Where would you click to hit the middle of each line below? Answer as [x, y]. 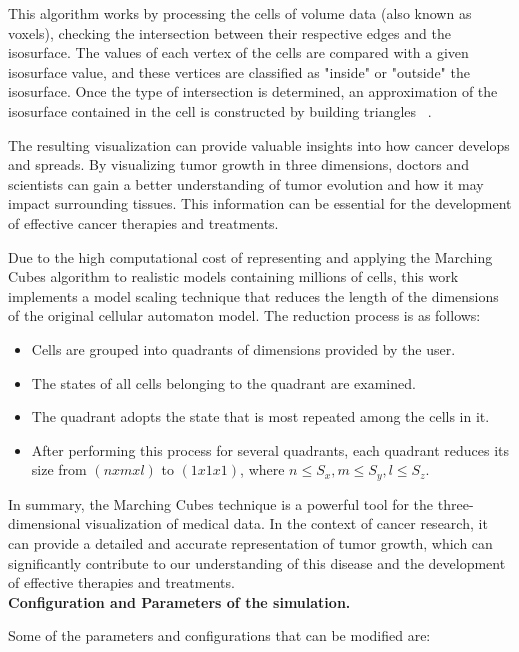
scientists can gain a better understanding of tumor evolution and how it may [246, 183]
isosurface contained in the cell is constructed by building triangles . [220, 110]
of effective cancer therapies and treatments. [143, 222]
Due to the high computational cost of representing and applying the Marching [250, 256]
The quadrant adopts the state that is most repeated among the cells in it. [260, 416]
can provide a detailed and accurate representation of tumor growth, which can [250, 542]
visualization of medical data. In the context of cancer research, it [286, 523]
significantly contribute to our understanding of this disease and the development [257, 562]
